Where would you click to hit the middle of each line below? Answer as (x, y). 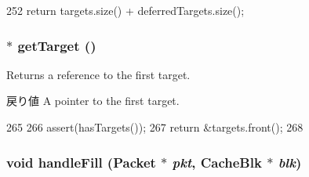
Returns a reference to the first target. (98, 74)
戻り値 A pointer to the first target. (93, 101)
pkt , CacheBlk (217, 162)
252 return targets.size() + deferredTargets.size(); (125, 10)
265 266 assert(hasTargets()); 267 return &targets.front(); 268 (155, 127)
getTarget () (57, 45)
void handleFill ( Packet (81, 162)
